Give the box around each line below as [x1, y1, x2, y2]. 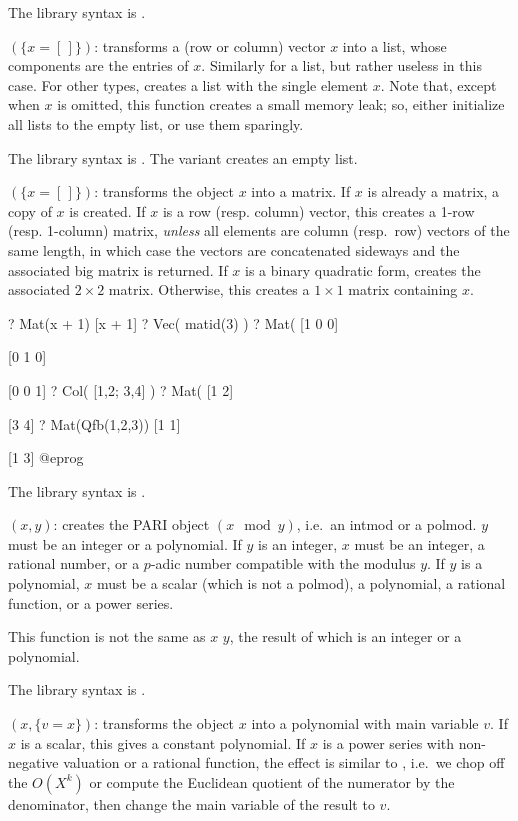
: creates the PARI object [53, 514, 210, 535]
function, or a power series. [8, 592, 174, 613]
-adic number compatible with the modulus [150, 553, 416, 574]
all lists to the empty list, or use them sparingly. [8, 113, 304, 134]
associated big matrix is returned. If [8, 259, 228, 280]
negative [8, 752, 59, 773]
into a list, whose [342, 35, 447, 56]
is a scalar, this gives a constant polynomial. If [20, 732, 306, 753]
